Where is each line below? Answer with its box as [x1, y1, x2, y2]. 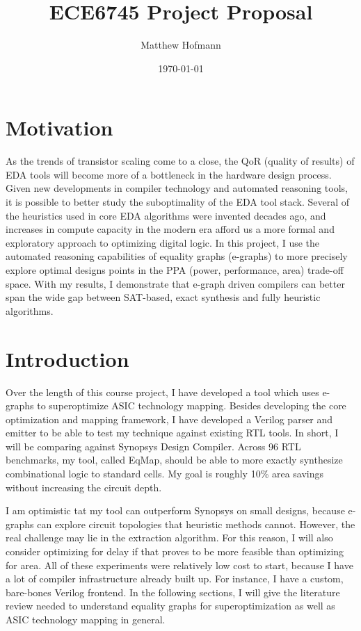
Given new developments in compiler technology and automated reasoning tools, [6, 181, 348, 195]
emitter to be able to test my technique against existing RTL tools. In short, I [6, 425, 339, 440]
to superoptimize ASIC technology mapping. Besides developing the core [37, 398, 346, 413]
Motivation [6, 113, 113, 142]
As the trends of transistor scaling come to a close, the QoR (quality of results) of [6, 154, 355, 168]
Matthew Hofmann [141, 38, 221, 52]
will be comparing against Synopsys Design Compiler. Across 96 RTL [6, 439, 301, 453]
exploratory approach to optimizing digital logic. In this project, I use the [6, 235, 320, 249]
